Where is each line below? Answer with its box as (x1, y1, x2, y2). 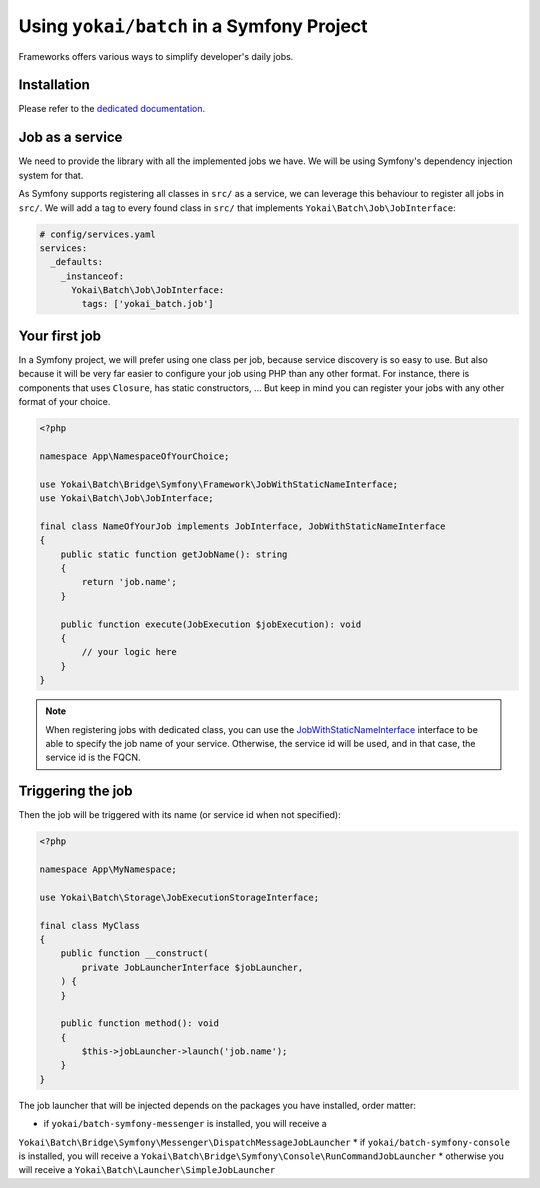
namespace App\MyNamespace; (39, 863, 177, 875)
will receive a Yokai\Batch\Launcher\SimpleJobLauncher (18, 1164, 276, 1176)
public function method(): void (60, 1018, 220, 1029)
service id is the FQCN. (45, 751, 141, 764)
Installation (18, 76, 90, 94)
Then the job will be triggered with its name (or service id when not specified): (18, 809, 341, 821)
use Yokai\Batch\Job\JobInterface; (39, 493, 214, 504)
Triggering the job (18, 783, 133, 800)
